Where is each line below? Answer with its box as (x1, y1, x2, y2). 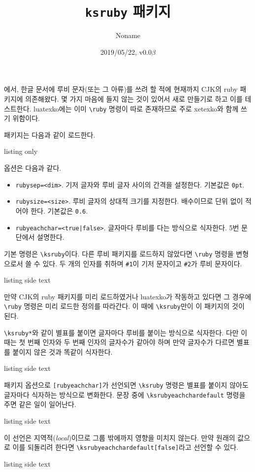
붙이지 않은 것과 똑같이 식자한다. (12, 346, 113, 357)
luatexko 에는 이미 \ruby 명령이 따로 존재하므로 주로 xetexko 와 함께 (33, 103, 239, 113)
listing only (4, 146, 38, 156)
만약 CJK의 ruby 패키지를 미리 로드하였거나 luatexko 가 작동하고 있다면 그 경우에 (4, 291, 252, 301)
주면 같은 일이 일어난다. (4, 399, 76, 409)
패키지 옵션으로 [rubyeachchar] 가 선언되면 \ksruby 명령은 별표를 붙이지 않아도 (4, 380, 249, 390)
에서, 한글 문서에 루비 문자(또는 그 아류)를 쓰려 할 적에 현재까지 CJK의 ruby (4, 84, 238, 94)
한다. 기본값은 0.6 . (31, 205, 88, 216)
